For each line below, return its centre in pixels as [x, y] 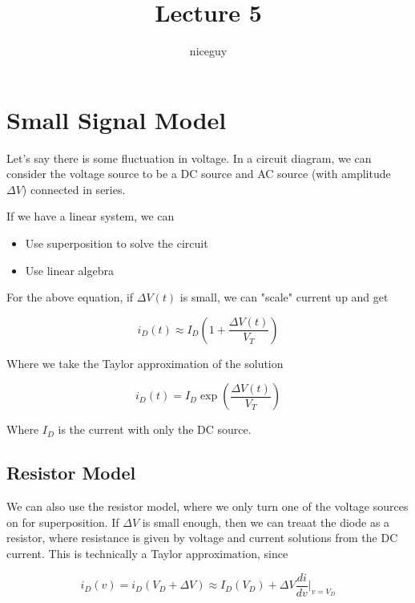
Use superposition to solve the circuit [117, 243]
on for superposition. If [63, 522]
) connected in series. [74, 189]
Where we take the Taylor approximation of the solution [145, 363]
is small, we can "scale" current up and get [284, 297]
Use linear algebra [70, 270]
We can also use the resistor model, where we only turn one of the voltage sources [207, 506]
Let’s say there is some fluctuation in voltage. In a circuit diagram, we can [189, 158]
